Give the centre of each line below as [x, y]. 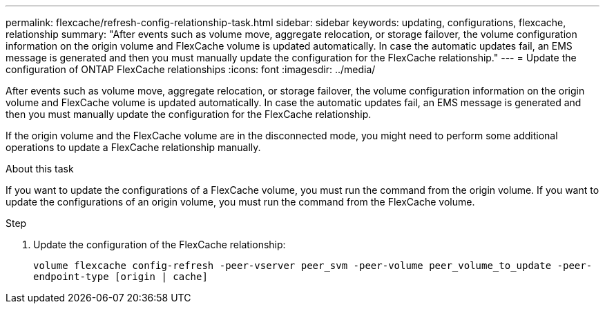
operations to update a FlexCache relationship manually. [133, 147]
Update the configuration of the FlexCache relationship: [160, 245]
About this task [40, 169]
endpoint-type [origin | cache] [121, 277]
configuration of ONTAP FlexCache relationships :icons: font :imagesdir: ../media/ [191, 69]
